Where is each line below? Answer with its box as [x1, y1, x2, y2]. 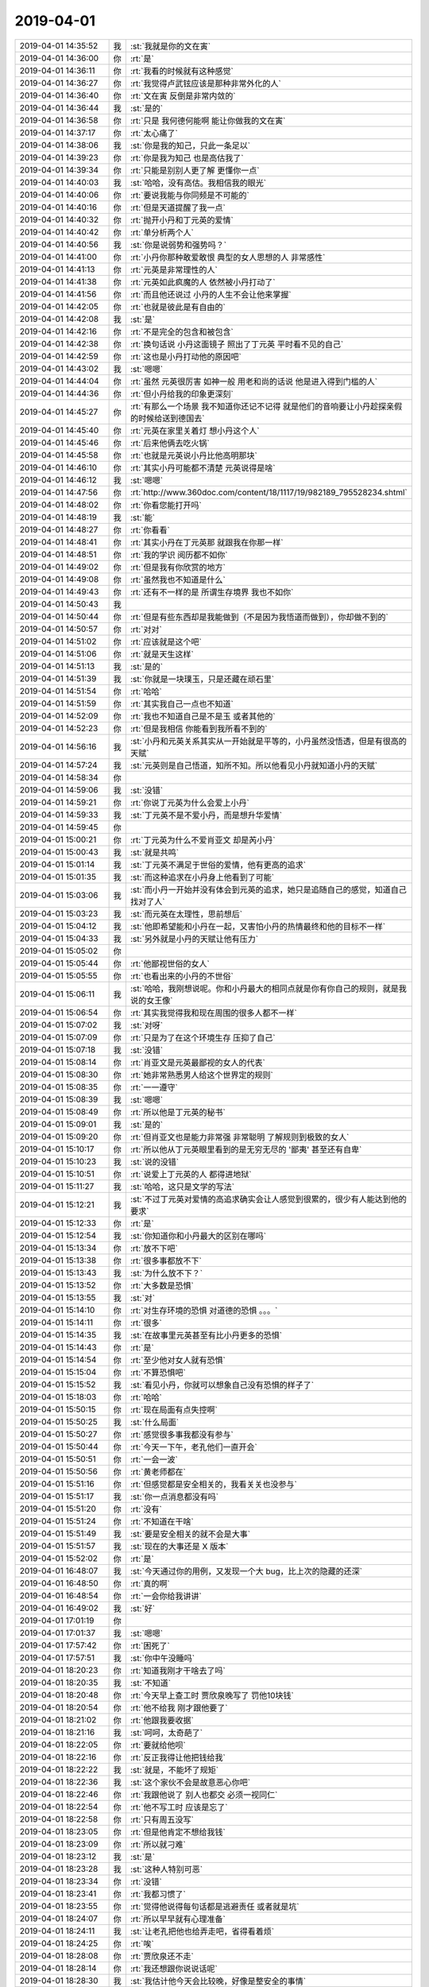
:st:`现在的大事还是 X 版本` [129, 1540, 229, 1551]
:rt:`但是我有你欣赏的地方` [129, 561, 226, 572]
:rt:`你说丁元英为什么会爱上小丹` [129, 797, 249, 808]
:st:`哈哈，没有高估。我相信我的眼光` [129, 177, 266, 188]
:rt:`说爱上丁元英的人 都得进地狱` [129, 1168, 252, 1179]
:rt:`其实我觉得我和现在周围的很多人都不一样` [129, 1007, 297, 1018]
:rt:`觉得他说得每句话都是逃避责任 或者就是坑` [129, 1900, 300, 1911]
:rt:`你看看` [129, 525, 170, 536]
